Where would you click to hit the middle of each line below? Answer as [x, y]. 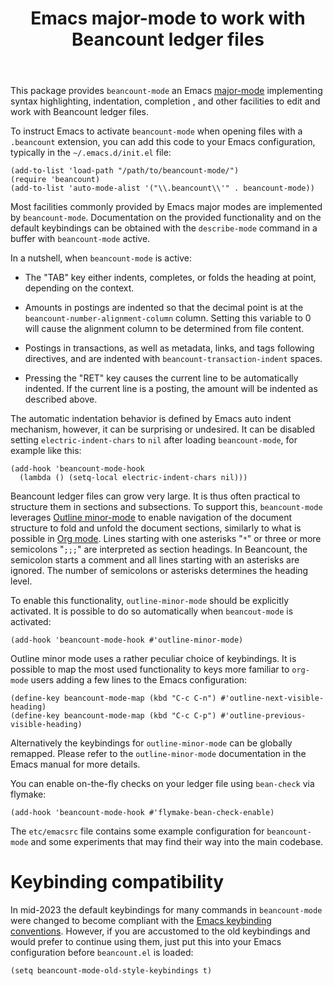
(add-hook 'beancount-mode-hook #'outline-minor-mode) [127, 640]
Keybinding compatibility [117, 882]
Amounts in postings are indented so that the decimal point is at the [164, 308]
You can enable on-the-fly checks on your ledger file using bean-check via [162, 784]
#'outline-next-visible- [272, 698]
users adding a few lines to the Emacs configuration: [139, 680]
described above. [61, 399]
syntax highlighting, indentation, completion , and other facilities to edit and [165, 101]
